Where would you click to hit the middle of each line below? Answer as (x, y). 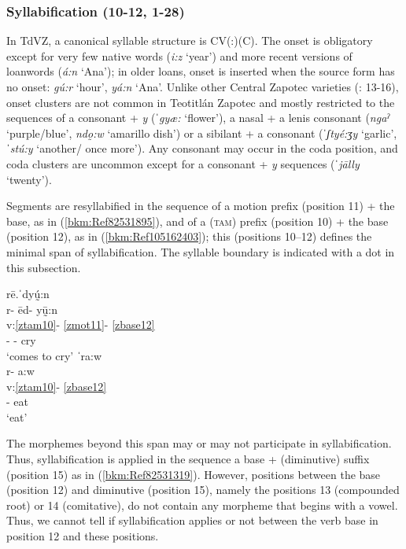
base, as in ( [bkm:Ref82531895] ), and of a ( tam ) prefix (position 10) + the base (197, 221)
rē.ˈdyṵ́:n (28, 294)
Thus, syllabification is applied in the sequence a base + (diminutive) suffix (188, 459)
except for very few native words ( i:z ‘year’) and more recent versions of (179, 55)
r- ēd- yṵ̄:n (32, 309)
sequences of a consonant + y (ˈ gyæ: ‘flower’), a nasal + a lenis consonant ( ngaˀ (198, 118)
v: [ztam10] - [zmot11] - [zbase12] (81, 324)
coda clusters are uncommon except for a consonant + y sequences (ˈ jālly (183, 163)
